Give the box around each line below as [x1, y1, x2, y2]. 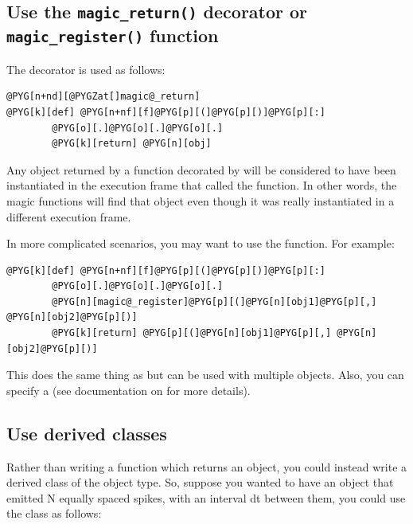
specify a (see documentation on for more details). [6, 381, 251, 398]
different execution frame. [6, 208, 131, 225]
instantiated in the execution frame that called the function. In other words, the [6, 177, 397, 194]
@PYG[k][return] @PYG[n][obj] [52, 138, 212, 150]
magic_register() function [6, 23, 219, 48]
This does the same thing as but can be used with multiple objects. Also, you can [6, 366, 404, 383]
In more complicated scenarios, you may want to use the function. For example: [6, 235, 395, 252]
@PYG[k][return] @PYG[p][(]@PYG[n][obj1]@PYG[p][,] [52, 327, 332, 339]
